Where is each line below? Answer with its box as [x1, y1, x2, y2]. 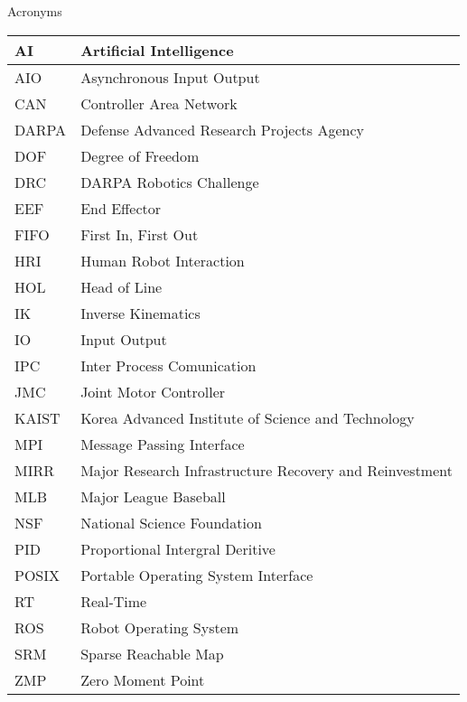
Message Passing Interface [80, 433, 245, 454]
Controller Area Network [80, 92, 238, 114]
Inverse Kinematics [80, 302, 201, 323]
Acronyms [7, 2, 62, 20]
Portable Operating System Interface [80, 564, 313, 585]
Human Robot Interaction [80, 249, 245, 271]
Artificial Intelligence [80, 39, 234, 61]
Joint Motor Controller [80, 380, 226, 402]
